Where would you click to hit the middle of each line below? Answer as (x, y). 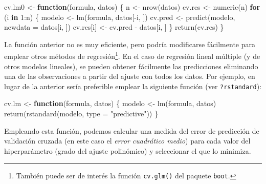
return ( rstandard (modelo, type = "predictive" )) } (81, 114)
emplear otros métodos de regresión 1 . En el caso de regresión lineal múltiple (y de (132, 55)
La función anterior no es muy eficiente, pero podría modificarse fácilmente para (130, 44)
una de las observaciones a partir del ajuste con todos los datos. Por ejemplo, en (130, 76)
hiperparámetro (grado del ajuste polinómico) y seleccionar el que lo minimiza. (128, 150)
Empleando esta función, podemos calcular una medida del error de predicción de (132, 130)
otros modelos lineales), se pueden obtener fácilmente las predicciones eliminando (131, 66)
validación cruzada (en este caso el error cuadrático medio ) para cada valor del (127, 141)
